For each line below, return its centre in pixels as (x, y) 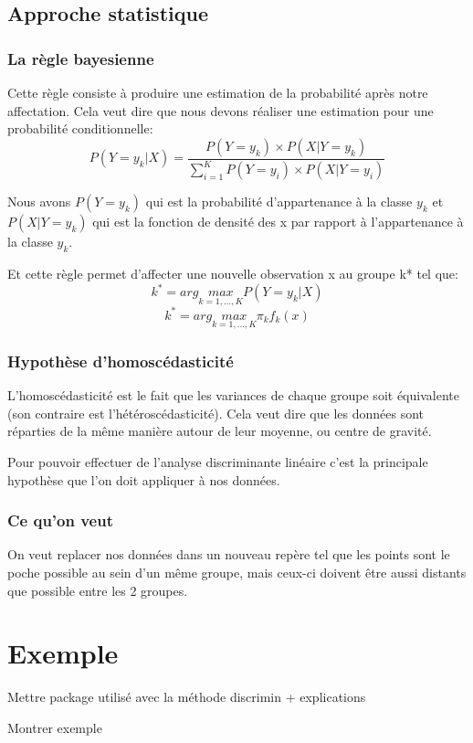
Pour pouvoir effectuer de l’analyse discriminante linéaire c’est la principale (218, 461)
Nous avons (39, 202)
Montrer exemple (55, 727)
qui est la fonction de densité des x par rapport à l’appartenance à (278, 222)
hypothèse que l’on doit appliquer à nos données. (144, 479)
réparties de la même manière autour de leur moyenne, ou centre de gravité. (220, 431)
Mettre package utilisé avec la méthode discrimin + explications (187, 697)
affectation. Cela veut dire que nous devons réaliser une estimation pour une (221, 110)
